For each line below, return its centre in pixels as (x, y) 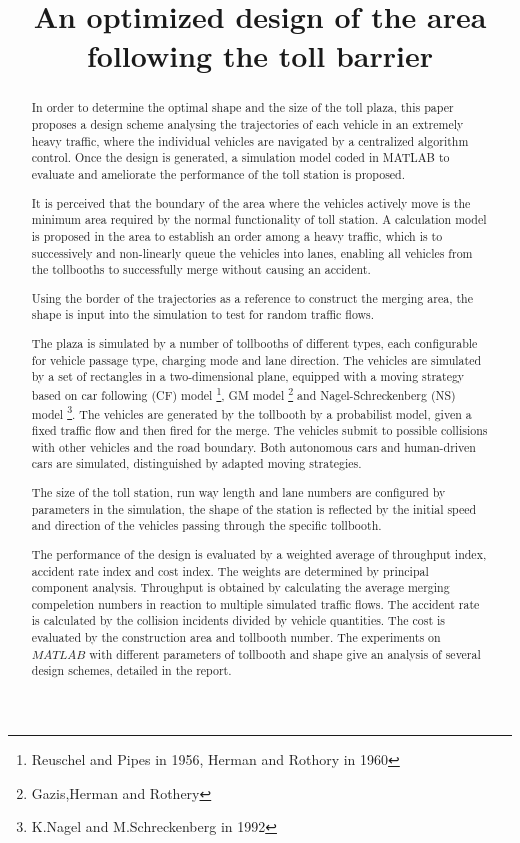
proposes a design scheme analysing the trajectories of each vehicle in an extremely (247, 124)
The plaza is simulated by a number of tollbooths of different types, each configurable (254, 342)
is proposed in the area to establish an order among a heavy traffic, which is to (237, 235)
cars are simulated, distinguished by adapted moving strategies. (196, 463)
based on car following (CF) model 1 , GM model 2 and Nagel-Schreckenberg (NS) (243, 393)
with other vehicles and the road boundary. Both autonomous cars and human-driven (253, 446)
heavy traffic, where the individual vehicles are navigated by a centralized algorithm (250, 140)
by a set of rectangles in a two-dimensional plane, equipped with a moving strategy (248, 376)
